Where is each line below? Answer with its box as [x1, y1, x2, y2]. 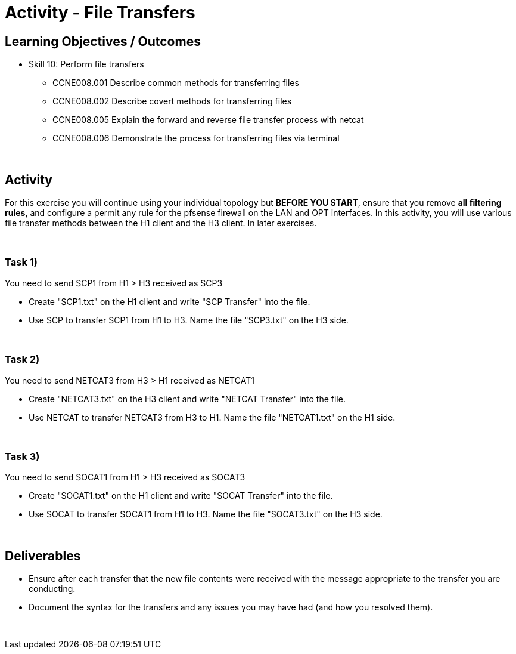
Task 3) [5, 450, 40, 462]
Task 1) [5, 256, 38, 269]
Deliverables [5, 548, 81, 563]
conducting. [29, 584, 76, 594]
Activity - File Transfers [5, 2, 195, 23]
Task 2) [5, 353, 40, 366]
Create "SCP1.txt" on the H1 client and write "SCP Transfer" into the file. [29, 296, 310, 307]
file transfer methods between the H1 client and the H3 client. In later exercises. [5, 218, 317, 229]
